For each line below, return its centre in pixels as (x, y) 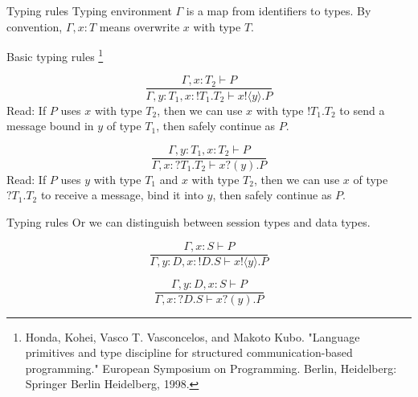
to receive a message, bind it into (122, 195)
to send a (362, 110)
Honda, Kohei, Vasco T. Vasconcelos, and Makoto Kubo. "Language (193, 336)
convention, (35, 26)
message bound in (50, 126)
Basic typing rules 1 (55, 55)
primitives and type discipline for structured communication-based (189, 352)
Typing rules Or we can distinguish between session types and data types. (189, 221)
